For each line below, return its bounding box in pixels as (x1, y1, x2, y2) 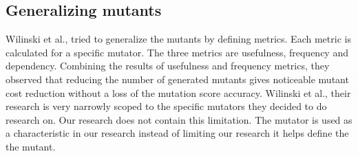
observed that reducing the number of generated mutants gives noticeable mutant (6, 71, 349, 86)
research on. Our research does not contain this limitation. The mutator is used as (6, 112, 352, 126)
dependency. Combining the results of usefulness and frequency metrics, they (6, 58, 330, 73)
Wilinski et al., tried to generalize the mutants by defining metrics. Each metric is (6, 32, 351, 46)
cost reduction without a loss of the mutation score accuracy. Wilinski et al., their (6, 85, 351, 100)
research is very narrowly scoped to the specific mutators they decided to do (6, 99, 327, 113)
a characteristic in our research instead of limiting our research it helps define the (6, 126, 349, 140)
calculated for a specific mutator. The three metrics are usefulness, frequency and (6, 45, 348, 59)
